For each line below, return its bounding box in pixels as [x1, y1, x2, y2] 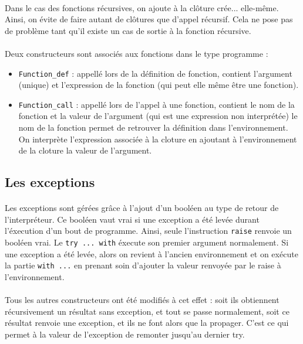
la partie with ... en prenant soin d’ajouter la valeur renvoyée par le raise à [5, 259, 281, 271]
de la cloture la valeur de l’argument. [18, 144, 152, 156]
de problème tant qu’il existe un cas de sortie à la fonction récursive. [5, 24, 251, 36]
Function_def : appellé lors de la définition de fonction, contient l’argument [18, 67, 292, 79]
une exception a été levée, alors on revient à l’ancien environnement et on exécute [5, 247, 298, 260]
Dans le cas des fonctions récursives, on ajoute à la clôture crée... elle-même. [5, 1, 279, 13]
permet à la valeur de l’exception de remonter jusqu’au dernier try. [5, 328, 245, 340]
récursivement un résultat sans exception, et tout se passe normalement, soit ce [5, 305, 289, 317]
